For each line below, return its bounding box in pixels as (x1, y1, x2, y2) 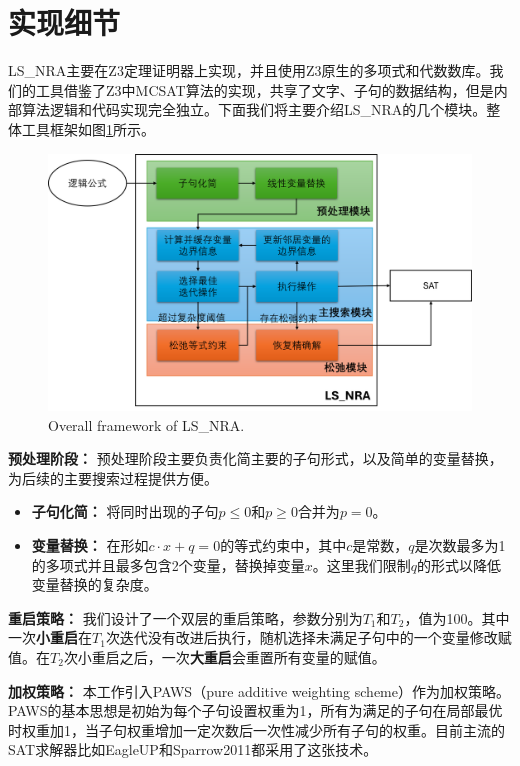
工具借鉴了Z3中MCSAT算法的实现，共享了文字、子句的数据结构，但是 (35, 79, 494, 100)
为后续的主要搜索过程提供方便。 (8, 467, 218, 488)
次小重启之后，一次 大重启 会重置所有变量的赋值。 (63, 646, 386, 667)
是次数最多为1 (414, 535, 506, 556)
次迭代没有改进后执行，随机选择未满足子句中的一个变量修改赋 (105, 627, 512, 648)
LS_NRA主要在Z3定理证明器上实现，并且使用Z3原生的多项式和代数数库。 (8, 60, 490, 81)
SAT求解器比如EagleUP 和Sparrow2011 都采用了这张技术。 (8, 739, 378, 760)
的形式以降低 (417, 554, 502, 575)
